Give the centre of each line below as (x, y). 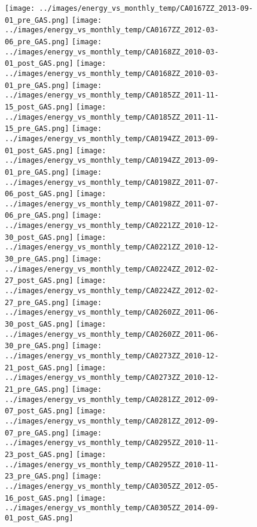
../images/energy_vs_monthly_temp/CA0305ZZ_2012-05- (112, 486)
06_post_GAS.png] (39, 194)
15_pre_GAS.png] (37, 129)
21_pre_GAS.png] (37, 389)
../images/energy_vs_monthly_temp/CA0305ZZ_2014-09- (112, 508)
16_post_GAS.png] (39, 498)
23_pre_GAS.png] (37, 476)
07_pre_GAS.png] (37, 433)
